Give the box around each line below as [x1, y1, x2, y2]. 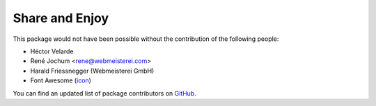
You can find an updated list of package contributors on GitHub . [13, 89, 196, 97]
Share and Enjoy [13, 10, 109, 26]
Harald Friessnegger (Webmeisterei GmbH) [30, 67, 155, 75]
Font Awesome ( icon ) [30, 76, 92, 85]
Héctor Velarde [30, 47, 74, 55]
